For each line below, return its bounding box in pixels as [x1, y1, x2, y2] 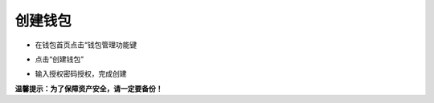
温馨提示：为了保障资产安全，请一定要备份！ [14, 84, 163, 93]
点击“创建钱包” [35, 54, 84, 64]
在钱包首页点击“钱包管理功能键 [35, 40, 137, 50]
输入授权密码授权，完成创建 [35, 69, 127, 79]
